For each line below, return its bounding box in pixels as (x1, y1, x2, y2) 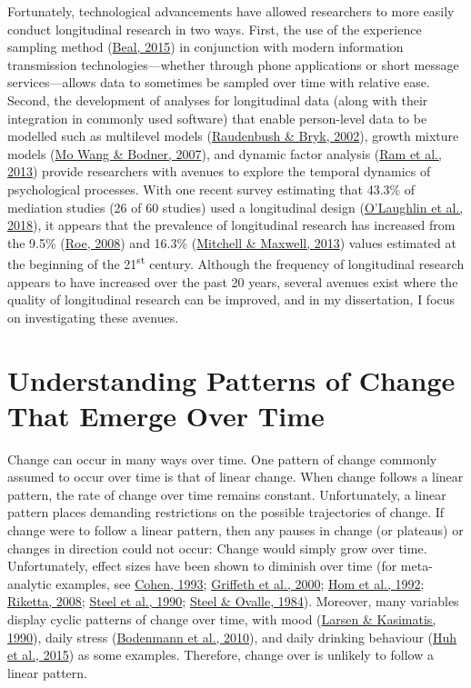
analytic (7, 573, 52, 593)
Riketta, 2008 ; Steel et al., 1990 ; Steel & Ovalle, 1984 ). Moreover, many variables (7, 592, 459, 611)
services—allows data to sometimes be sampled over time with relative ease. (7, 73, 430, 92)
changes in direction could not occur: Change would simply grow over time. (7, 538, 427, 557)
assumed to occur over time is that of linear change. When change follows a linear (7, 467, 464, 486)
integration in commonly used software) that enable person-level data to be (7, 108, 427, 127)
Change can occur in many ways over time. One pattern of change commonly (7, 449, 437, 468)
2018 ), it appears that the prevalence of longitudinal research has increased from (7, 215, 456, 234)
